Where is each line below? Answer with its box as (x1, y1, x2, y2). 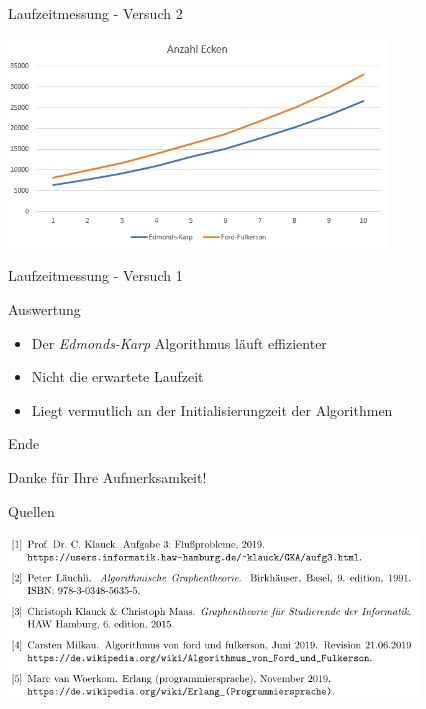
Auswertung (8, 298, 81, 319)
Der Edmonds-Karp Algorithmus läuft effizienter (31, 332, 327, 353)
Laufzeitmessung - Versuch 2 (8, 3, 183, 23)
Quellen (8, 500, 55, 521)
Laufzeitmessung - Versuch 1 (8, 265, 183, 286)
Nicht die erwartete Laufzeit (31, 366, 204, 387)
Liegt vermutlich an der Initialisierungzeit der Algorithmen (31, 399, 393, 420)
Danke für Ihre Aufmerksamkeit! (8, 466, 207, 487)
